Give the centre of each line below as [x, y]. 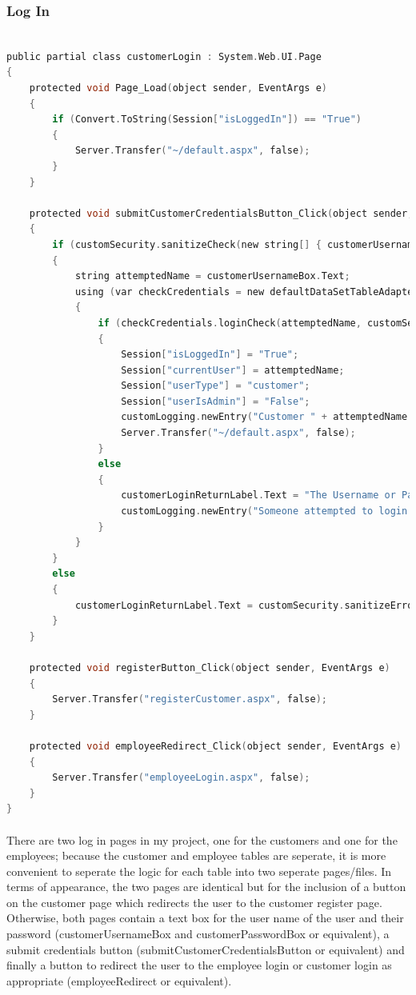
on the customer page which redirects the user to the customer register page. [194, 902]
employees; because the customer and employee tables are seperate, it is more [196, 855]
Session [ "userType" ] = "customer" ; [216, 386]
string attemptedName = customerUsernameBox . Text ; [212, 276]
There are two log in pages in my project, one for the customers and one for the [202, 839]
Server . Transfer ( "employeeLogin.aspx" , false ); [181, 778]
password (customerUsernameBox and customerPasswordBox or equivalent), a [198, 934]
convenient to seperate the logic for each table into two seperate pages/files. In [199, 871]
